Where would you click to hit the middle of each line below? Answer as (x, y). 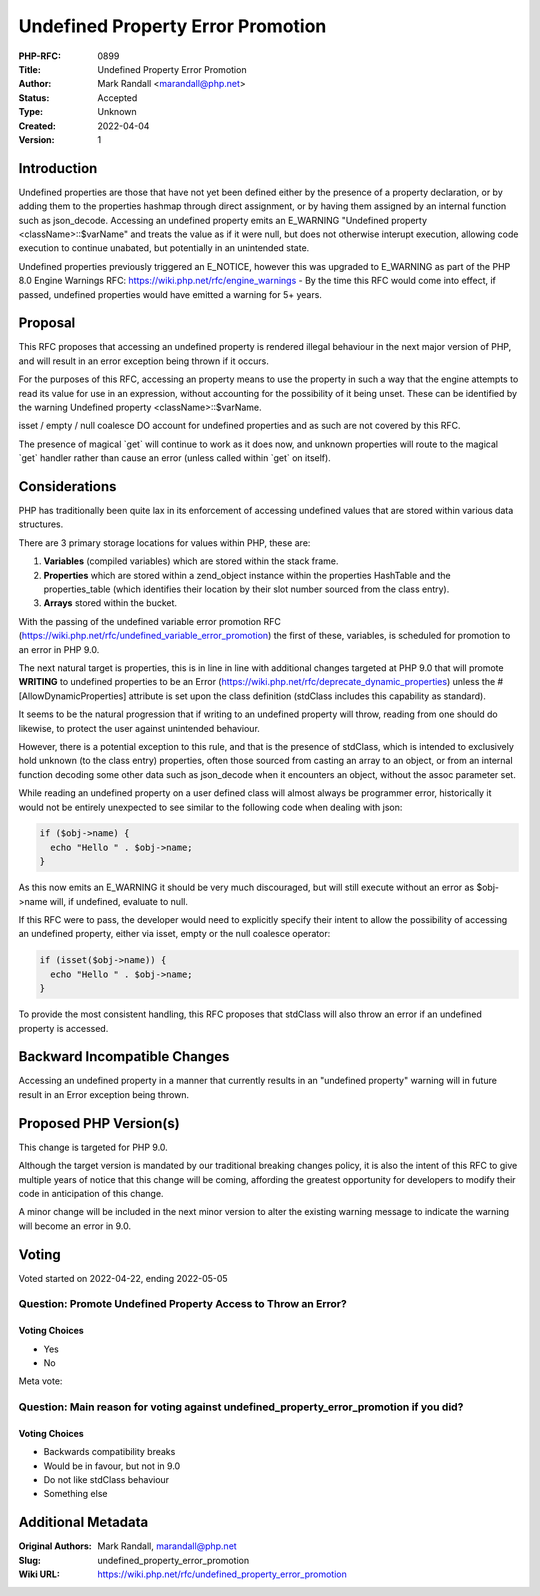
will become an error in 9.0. (75, 1226)
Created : (37, 126)
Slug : (30, 1560)
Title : (30, 69)
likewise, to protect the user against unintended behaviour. (139, 728)
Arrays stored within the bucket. (110, 603)
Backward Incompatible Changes (124, 1056)
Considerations (67, 486)
